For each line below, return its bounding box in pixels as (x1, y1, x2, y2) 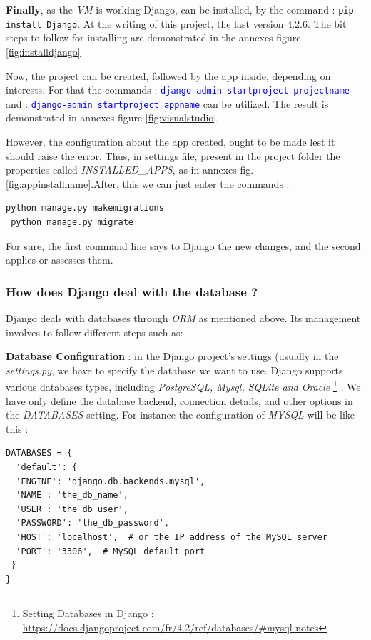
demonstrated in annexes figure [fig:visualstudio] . (6, 110, 220, 125)
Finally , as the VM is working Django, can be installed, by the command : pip (6, 2, 354, 16)
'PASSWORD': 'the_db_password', (16, 518, 170, 529)
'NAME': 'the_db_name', (16, 490, 128, 501)
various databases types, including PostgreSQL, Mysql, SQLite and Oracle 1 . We (6, 377, 361, 394)
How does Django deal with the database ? (6, 282, 258, 300)
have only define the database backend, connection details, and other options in (6, 393, 353, 408)
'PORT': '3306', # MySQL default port (16, 546, 205, 556)
